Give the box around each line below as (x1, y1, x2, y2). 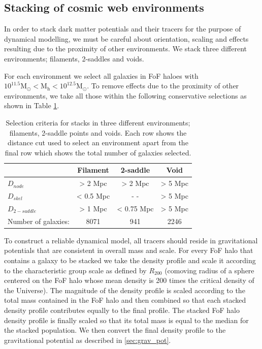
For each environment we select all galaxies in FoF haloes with (4, 70, 199, 81)
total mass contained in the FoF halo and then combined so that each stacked (4, 295, 246, 305)
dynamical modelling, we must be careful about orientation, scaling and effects (4, 33, 249, 44)
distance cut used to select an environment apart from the (8, 137, 188, 148)
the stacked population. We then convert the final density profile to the (4, 325, 226, 335)
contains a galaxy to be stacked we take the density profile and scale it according (4, 255, 256, 265)
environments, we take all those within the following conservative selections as (4, 90, 247, 101)
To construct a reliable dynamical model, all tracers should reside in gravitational (4, 235, 258, 245)
